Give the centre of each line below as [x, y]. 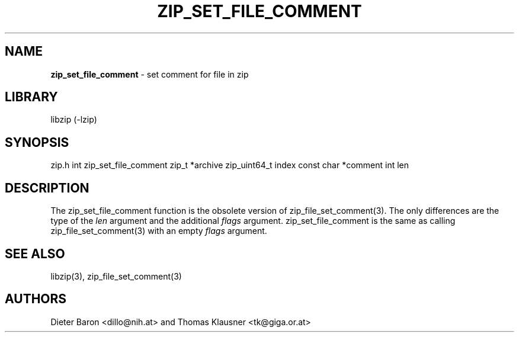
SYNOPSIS [37, 142]
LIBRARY [31, 97]
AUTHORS [36, 299]
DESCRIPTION [47, 188]
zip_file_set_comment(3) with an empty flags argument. [159, 231]
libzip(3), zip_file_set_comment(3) [116, 276]
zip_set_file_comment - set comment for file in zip [150, 74]
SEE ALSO [35, 253]
